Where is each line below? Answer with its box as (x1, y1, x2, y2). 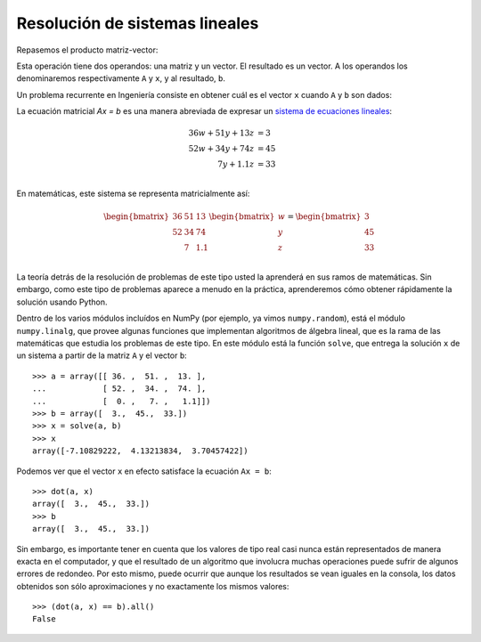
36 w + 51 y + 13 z (188, 128, 255, 138)
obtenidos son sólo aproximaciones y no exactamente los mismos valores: (16, 581, 289, 591)
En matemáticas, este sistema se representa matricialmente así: (16, 188, 250, 199)
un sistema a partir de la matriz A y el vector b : (16, 350, 187, 361)
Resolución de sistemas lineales (16, 13, 259, 33)
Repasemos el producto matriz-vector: (16, 45, 159, 55)
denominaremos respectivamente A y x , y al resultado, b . (16, 73, 226, 84)
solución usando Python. (16, 297, 108, 307)
